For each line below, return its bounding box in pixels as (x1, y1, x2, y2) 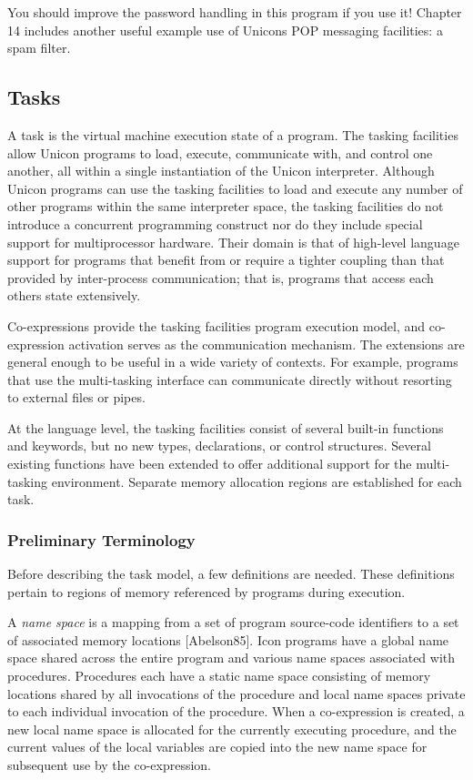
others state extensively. (7, 286, 141, 305)
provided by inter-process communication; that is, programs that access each (7, 268, 434, 287)
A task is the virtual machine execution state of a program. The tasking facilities (7, 125, 458, 144)
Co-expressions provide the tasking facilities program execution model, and (7, 316, 426, 335)
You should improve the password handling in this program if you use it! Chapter (7, 3, 462, 21)
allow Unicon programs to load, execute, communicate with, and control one (7, 143, 433, 162)
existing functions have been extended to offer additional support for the (7, 454, 412, 473)
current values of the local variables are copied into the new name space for (7, 737, 428, 756)
